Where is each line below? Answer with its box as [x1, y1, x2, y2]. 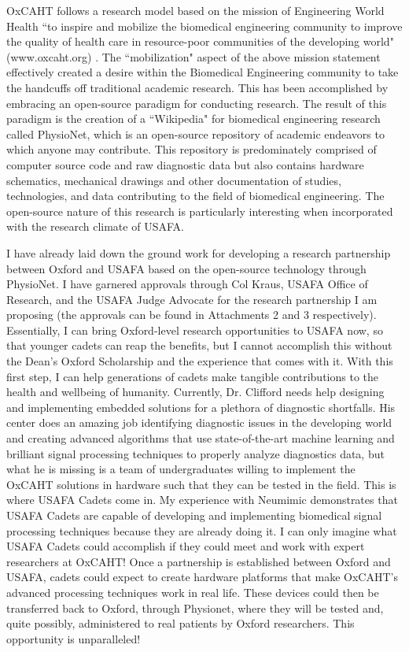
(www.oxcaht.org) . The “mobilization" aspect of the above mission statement [6, 48, 381, 65]
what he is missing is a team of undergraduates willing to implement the [6, 461, 356, 477]
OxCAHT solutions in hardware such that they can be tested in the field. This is [6, 476, 396, 492]
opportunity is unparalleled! [6, 630, 141, 646]
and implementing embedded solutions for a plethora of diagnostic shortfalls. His [6, 398, 396, 415]
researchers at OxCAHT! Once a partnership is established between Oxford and [6, 553, 391, 569]
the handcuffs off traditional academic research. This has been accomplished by [6, 79, 389, 95]
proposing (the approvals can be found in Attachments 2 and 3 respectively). [6, 306, 377, 323]
